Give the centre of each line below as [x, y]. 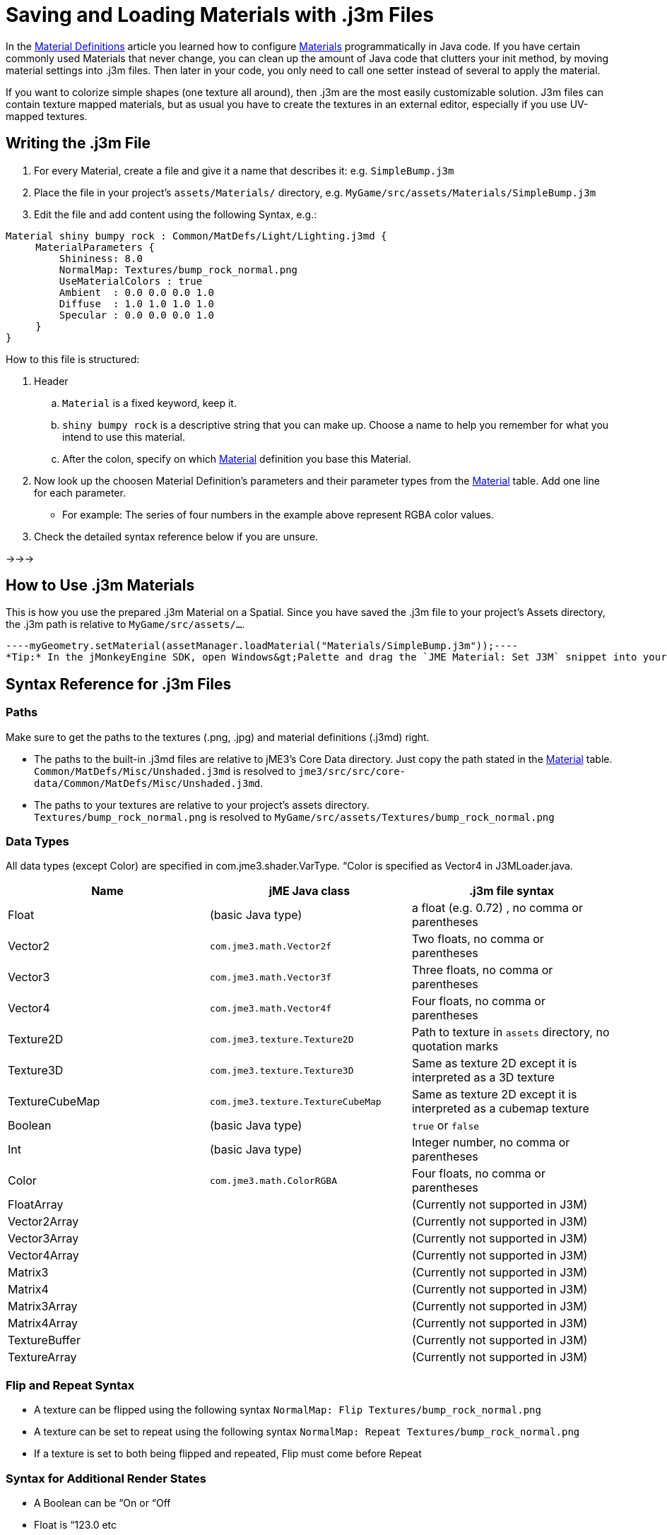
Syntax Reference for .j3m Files [119, 684]
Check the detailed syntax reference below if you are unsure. [176, 536]
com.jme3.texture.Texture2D [282, 1039]
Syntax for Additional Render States [106, 1478]
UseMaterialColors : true [131, 281]
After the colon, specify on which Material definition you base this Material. [237, 458]
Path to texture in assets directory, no [510, 1032]
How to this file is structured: [73, 359]
